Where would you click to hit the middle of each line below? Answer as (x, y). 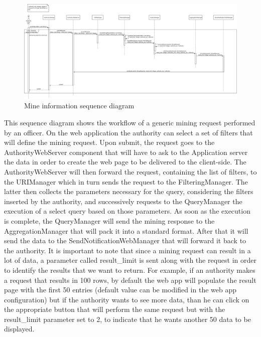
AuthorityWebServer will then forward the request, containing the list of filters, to (130, 171)
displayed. (19, 329)
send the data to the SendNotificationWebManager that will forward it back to (125, 240)
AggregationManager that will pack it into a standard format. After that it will (126, 230)
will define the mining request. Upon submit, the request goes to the (109, 142)
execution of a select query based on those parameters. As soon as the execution (127, 211)
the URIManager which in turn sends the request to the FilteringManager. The (126, 181)
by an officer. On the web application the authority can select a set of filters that (128, 132)
